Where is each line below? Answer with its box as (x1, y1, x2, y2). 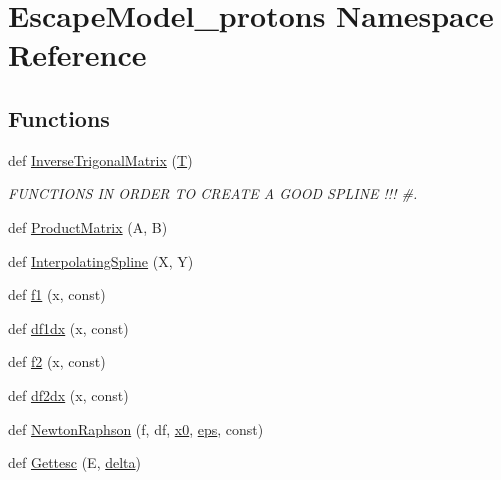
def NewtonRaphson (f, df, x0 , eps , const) (8, 418, 264, 439)
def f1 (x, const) (8, 284, 106, 305)
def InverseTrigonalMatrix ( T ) (8, 149, 193, 170)
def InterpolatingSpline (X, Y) (8, 250, 194, 271)
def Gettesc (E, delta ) (8, 452, 141, 473)
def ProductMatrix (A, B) (8, 216, 168, 237)
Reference (8, 34, 147, 75)
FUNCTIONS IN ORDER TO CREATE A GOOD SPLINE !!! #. (8, 183, 418, 204)
